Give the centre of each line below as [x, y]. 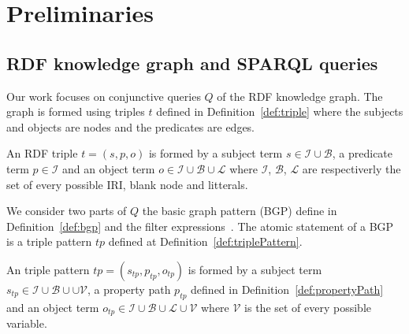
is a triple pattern [49, 241]
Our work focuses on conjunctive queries [104, 96]
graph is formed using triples [76, 111]
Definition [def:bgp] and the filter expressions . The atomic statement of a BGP [200, 226]
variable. [27, 323]
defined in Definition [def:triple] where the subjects [280, 111]
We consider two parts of [67, 211]
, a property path [129, 289]
